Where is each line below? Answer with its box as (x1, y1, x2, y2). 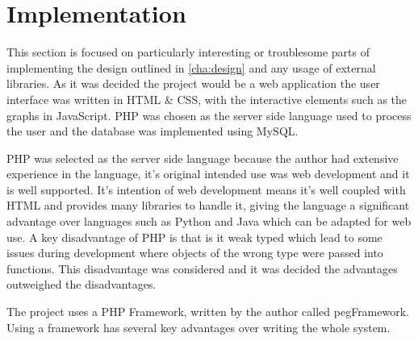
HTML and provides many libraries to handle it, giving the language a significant (6, 197, 410, 214)
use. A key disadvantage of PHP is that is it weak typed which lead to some (6, 228, 382, 245)
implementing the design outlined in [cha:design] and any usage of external (6, 59, 376, 76)
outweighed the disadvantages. (6, 276, 157, 293)
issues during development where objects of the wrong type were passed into (6, 244, 383, 261)
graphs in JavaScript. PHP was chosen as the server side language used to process (6, 106, 412, 123)
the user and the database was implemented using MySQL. (6, 123, 299, 139)
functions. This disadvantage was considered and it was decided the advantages (6, 260, 398, 277)
